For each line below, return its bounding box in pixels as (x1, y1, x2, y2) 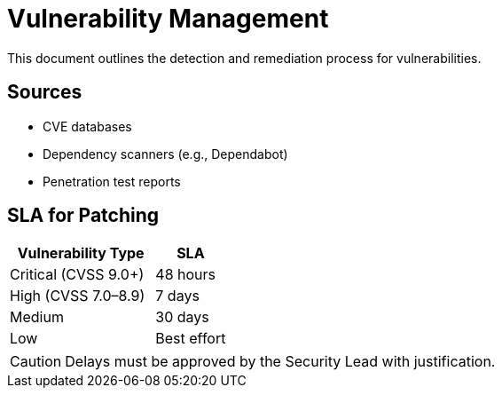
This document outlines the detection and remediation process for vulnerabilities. (7, 50, 482, 66)
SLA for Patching (7, 204, 160, 227)
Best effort (155, 329, 226, 348)
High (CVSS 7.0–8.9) (10, 287, 145, 305)
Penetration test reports (43, 173, 181, 189)
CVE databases (43, 118, 132, 134)
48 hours (155, 265, 216, 284)
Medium (10, 308, 64, 327)
